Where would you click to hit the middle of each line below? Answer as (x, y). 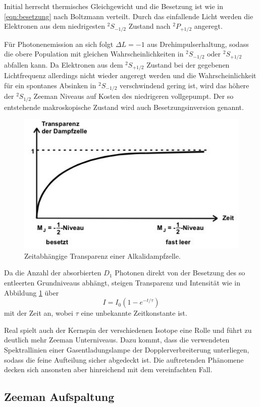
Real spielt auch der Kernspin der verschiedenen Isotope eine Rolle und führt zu (128, 330)
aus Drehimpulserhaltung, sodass (198, 44)
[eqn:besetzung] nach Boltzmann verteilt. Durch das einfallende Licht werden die (129, 16)
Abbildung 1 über (32, 292)
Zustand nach (149, 26)
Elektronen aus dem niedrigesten (55, 26)
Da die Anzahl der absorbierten (53, 273)
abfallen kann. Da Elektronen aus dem (64, 64)
